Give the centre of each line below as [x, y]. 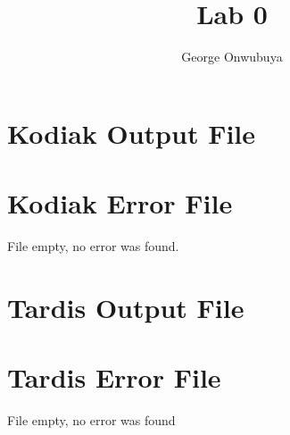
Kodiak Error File [120, 203]
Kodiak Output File [132, 133]
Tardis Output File [126, 307]
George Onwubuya [232, 57]
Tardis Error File [114, 377]
